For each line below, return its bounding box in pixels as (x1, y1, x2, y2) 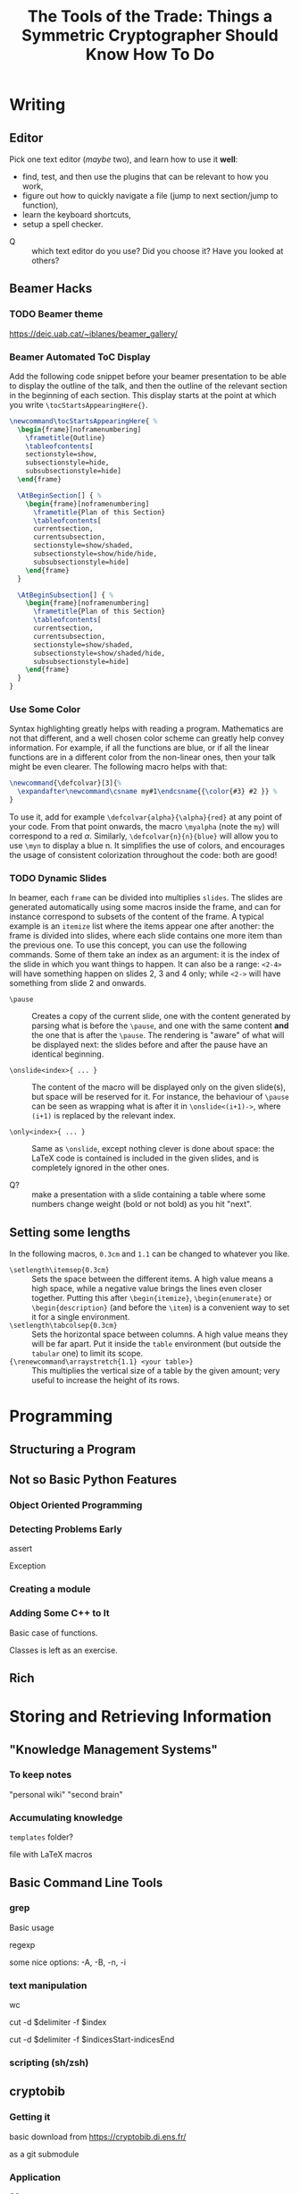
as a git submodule (9, 2148, 79, 2159)
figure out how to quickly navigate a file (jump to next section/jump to (21, 191, 279, 200)
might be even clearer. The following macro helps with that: (9, 761, 228, 772)
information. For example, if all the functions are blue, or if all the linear (9, 743, 270, 753)
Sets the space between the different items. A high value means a (31, 1273, 274, 1285)
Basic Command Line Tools (9, 1875, 163, 1890)
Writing (9, 95, 66, 115)
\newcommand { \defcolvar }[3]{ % (9, 778, 122, 788)
